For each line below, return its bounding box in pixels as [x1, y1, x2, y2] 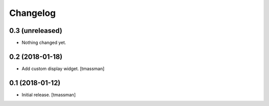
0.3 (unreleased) [9, 26, 62, 35]
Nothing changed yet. [21, 40, 67, 46]
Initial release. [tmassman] [21, 92, 76, 98]
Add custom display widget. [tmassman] [21, 65, 105, 72]
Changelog [9, 7, 56, 18]
